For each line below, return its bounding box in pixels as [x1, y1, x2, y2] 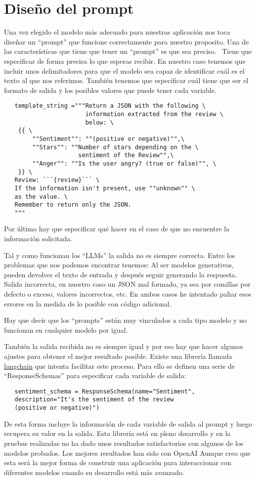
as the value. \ [14, 193, 68, 200]
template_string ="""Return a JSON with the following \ [14, 102, 206, 110]
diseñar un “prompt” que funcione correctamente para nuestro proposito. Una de [4, 36, 249, 46]
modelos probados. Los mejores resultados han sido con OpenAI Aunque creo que [4, 447, 251, 458]
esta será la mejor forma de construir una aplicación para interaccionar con [4, 457, 231, 468]
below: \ [85, 119, 114, 126]
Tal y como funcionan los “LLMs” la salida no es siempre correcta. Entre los [4, 250, 235, 260]
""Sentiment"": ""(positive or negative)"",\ [32, 135, 185, 142]
